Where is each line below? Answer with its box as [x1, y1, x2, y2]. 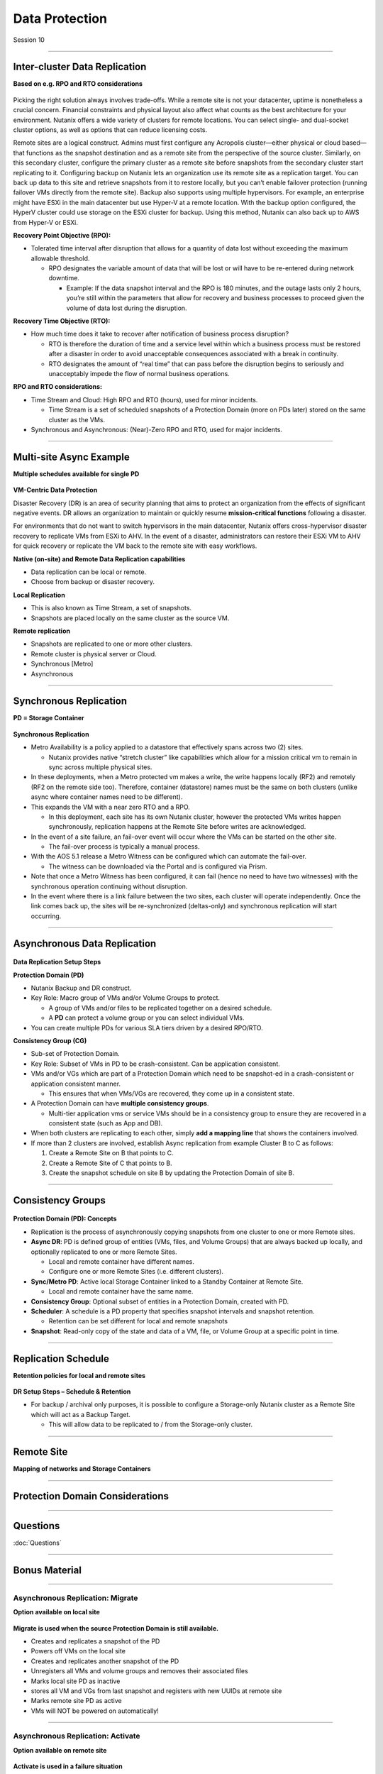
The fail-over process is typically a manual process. [48, 842, 200, 851]
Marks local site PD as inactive [30, 1677, 121, 1685]
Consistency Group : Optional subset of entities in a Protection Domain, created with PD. [30, 1297, 289, 1306]
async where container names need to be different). [30, 793, 183, 801]
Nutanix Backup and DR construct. [30, 984, 132, 993]
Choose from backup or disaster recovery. [30, 578, 155, 586]
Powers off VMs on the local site [30, 1647, 126, 1655]
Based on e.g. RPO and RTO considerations [13, 79, 143, 88]
